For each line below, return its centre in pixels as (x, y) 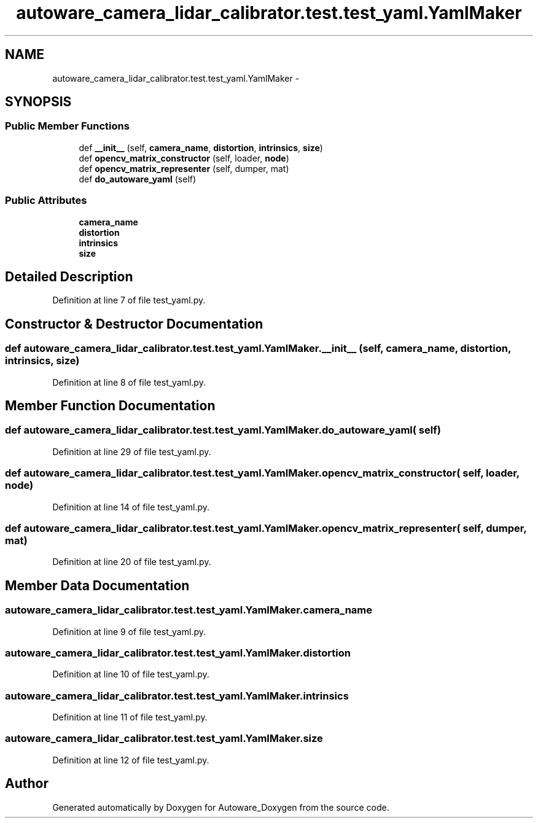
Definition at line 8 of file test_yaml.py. (129, 382)
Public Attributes (46, 201)
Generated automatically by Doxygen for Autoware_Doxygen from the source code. (221, 807)
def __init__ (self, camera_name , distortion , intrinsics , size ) (201, 147)
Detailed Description (69, 276)
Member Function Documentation (110, 406)
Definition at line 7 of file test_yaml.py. (129, 300)
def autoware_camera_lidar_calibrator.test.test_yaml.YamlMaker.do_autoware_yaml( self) (223, 430)
